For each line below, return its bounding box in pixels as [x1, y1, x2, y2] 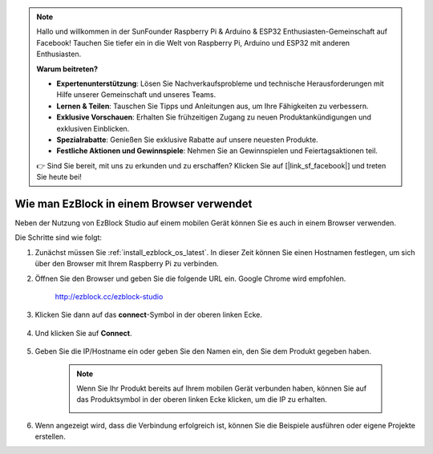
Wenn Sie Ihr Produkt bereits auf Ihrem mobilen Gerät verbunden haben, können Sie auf [76, 383, 367, 393]
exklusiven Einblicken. [56, 124, 130, 133]
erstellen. [34, 432, 66, 441]
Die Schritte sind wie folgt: [14, 233, 103, 242]
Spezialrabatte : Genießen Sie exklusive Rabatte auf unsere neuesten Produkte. [56, 135, 318, 144]
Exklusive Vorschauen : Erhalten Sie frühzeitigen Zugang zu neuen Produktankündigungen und [56, 112, 372, 122]
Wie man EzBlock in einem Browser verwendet [14, 197, 253, 210]
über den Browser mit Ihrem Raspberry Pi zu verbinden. [34, 259, 220, 269]
